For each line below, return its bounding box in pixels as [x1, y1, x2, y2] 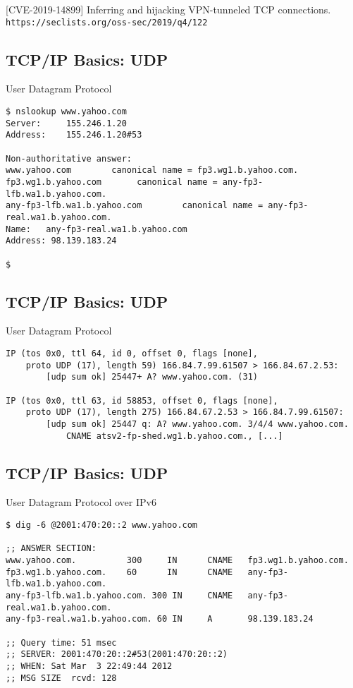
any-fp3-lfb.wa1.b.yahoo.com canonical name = [6, 200, 264, 211]
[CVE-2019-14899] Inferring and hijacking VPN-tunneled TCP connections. [6, 2, 331, 16]
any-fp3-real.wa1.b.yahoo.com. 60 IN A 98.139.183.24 [6, 614, 314, 624]
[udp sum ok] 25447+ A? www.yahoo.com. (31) [46, 372, 258, 382]
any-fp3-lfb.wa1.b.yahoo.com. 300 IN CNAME [6, 591, 233, 601]
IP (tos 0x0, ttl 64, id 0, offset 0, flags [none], [6, 349, 258, 359]
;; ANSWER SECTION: [6, 543, 97, 554]
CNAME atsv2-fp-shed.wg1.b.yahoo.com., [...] [66, 430, 283, 441]
